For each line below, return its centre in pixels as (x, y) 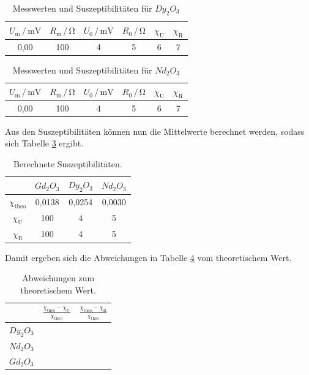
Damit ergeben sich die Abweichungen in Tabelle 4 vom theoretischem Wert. (148, 257)
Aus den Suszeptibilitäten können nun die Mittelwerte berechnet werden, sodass (155, 131)
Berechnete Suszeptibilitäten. (68, 163)
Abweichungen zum (58, 278)
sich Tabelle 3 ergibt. (44, 143)
